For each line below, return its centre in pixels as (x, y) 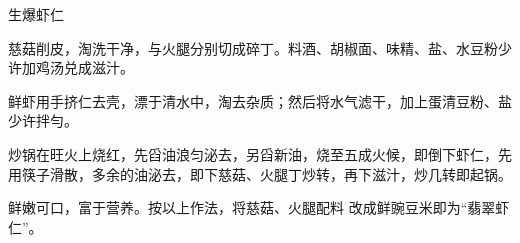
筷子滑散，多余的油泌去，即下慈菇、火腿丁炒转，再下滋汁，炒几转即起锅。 (266, 173)
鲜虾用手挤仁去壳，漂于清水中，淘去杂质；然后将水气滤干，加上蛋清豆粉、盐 (260, 100)
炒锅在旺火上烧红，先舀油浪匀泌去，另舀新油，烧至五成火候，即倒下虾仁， (253, 153)
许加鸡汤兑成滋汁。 (71, 67)
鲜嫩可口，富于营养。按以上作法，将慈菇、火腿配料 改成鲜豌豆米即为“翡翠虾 (259, 207)
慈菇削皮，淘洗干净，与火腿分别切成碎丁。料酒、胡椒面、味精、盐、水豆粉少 (260, 47)
